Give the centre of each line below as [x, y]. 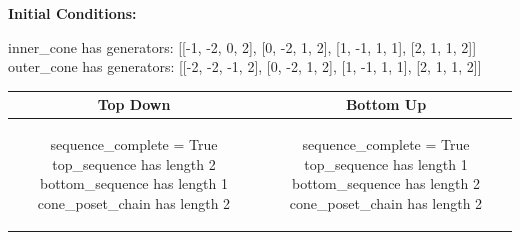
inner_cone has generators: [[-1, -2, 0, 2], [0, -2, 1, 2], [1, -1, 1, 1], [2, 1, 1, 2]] [242, 46]
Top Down [134, 104]
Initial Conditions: [72, 13]
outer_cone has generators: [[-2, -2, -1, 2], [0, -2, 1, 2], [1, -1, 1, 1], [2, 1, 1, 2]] [245, 66]
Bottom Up [386, 104]
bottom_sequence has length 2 [386, 183]
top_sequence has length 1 [386, 163]
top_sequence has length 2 [134, 163]
